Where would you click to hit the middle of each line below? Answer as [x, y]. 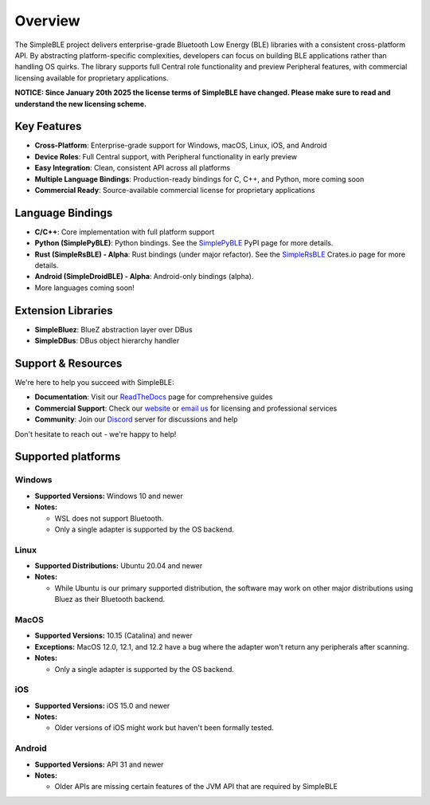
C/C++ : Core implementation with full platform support [125, 232]
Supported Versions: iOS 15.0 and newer [102, 705]
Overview [47, 21]
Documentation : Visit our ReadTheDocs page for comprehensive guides [154, 397]
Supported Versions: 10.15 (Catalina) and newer [113, 636]
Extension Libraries [64, 310]
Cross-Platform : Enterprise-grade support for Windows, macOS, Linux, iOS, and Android [181, 145]
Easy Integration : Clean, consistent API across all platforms [133, 168]
